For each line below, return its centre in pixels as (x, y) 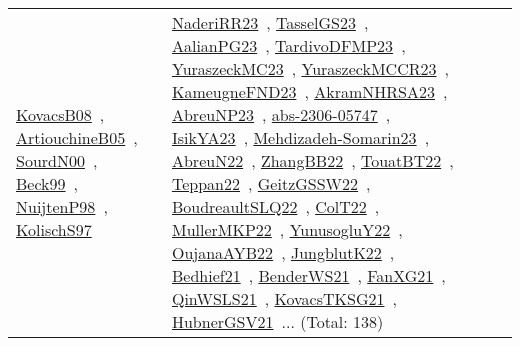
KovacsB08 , (60, 114)
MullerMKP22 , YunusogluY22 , (287, 229)
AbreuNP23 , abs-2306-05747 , (281, 114)
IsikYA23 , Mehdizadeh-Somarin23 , (300, 137)
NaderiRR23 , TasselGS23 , (270, 22)
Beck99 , (47, 183)
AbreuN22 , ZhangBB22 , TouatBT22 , (312, 160)
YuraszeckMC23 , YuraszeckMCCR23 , (310, 68)
